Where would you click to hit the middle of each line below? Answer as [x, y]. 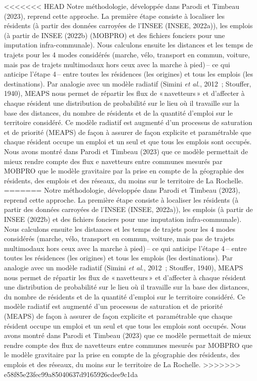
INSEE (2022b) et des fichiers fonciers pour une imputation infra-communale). [123, 219]
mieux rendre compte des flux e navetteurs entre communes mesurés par [113, 161]
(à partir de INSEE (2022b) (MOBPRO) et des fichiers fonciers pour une [115, 35]
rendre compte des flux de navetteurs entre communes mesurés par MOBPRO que [128, 345]
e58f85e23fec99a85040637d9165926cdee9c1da [71, 374]
